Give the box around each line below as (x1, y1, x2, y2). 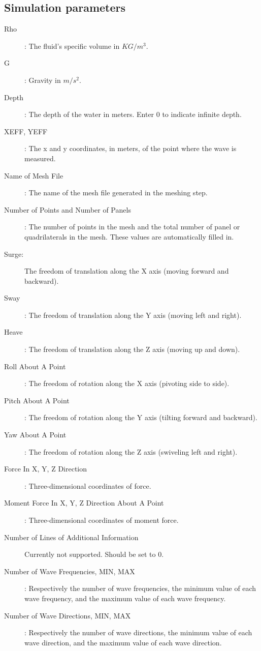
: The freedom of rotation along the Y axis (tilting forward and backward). (24, 412, 257, 423)
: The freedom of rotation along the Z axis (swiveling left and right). (24, 446, 238, 457)
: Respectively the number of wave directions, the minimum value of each (24, 627, 252, 638)
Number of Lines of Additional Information (4, 531, 139, 542)
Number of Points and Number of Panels (4, 204, 131, 215)
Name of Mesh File (4, 170, 63, 181)
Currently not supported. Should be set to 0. (24, 549, 164, 559)
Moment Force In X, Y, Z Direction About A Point (4, 497, 164, 508)
